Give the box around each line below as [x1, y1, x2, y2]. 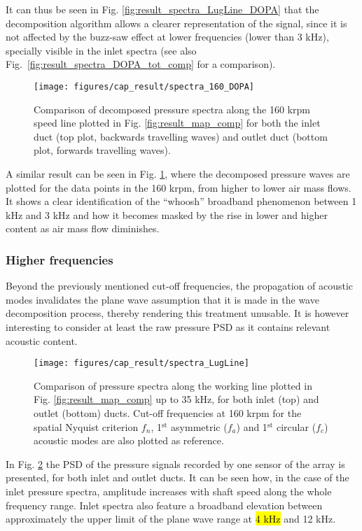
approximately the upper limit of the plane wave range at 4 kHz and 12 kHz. [6, 511, 336, 526]
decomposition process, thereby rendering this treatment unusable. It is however [6, 306, 349, 320]
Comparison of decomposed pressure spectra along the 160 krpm [34, 101, 310, 116]
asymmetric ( [171, 419, 228, 434]
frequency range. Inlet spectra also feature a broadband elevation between [6, 497, 323, 512]
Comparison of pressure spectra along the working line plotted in [34, 378, 312, 392]
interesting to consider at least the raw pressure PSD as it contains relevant [6, 319, 330, 334]
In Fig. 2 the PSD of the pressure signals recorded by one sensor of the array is [6, 456, 345, 471]
